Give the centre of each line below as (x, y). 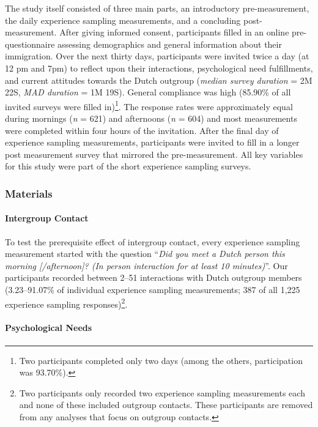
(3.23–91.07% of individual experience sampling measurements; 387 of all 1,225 (153, 289)
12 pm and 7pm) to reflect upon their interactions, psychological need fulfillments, (159, 68)
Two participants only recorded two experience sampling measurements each (162, 392)
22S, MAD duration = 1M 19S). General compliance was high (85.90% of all (148, 92)
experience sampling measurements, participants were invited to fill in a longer (152, 142)
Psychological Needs (49, 328)
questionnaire (30, 44)
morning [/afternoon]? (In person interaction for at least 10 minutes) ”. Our (146, 265)
